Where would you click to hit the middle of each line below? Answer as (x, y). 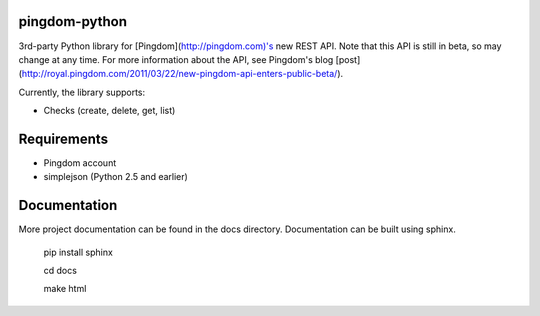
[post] (348, 59)
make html (65, 289)
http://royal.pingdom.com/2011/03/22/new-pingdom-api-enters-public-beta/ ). (182, 74)
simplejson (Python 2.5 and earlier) (116, 177)
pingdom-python (73, 21)
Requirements (63, 138)
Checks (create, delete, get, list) (109, 111)
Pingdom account (80, 162)
